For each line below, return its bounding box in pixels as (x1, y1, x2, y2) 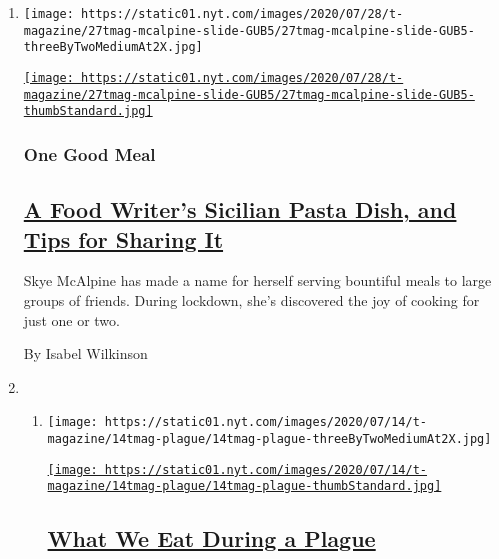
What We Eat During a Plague (47, 523, 376, 554)
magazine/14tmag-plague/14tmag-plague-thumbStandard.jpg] (47, 479, 442, 494)
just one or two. (23, 309, 120, 330)
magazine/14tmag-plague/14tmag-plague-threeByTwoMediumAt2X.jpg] (47, 432, 492, 446)
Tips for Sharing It (23, 223, 224, 254)
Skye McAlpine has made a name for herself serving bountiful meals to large (23, 270, 492, 291)
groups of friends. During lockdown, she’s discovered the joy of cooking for (23, 289, 480, 310)
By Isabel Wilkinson (23, 343, 148, 364)
